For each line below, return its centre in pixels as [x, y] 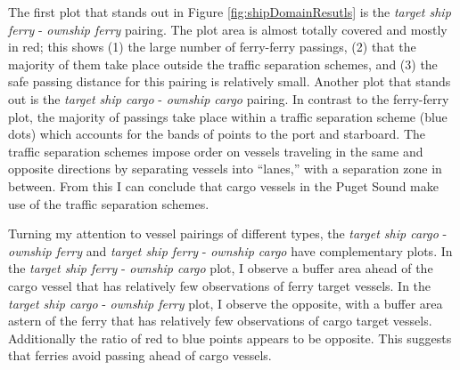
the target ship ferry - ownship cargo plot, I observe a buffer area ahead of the [221, 268]
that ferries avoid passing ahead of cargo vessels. [140, 355]
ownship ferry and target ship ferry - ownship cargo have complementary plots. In [230, 250]
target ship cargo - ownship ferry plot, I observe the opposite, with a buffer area [226, 303]
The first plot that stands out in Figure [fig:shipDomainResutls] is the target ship [230, 12]
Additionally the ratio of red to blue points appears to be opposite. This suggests [230, 338]
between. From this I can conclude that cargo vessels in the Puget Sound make [223, 185]
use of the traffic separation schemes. [109, 203]
